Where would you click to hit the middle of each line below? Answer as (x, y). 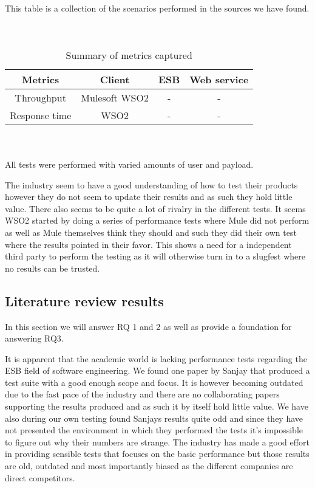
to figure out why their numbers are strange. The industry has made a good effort (157, 442)
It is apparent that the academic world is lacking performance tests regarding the (156, 358)
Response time (41, 115)
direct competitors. (40, 477)
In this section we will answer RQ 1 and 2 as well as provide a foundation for (148, 326)
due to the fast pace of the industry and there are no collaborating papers (142, 394)
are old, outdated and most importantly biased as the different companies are (149, 466)
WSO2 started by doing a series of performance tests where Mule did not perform (157, 220)
